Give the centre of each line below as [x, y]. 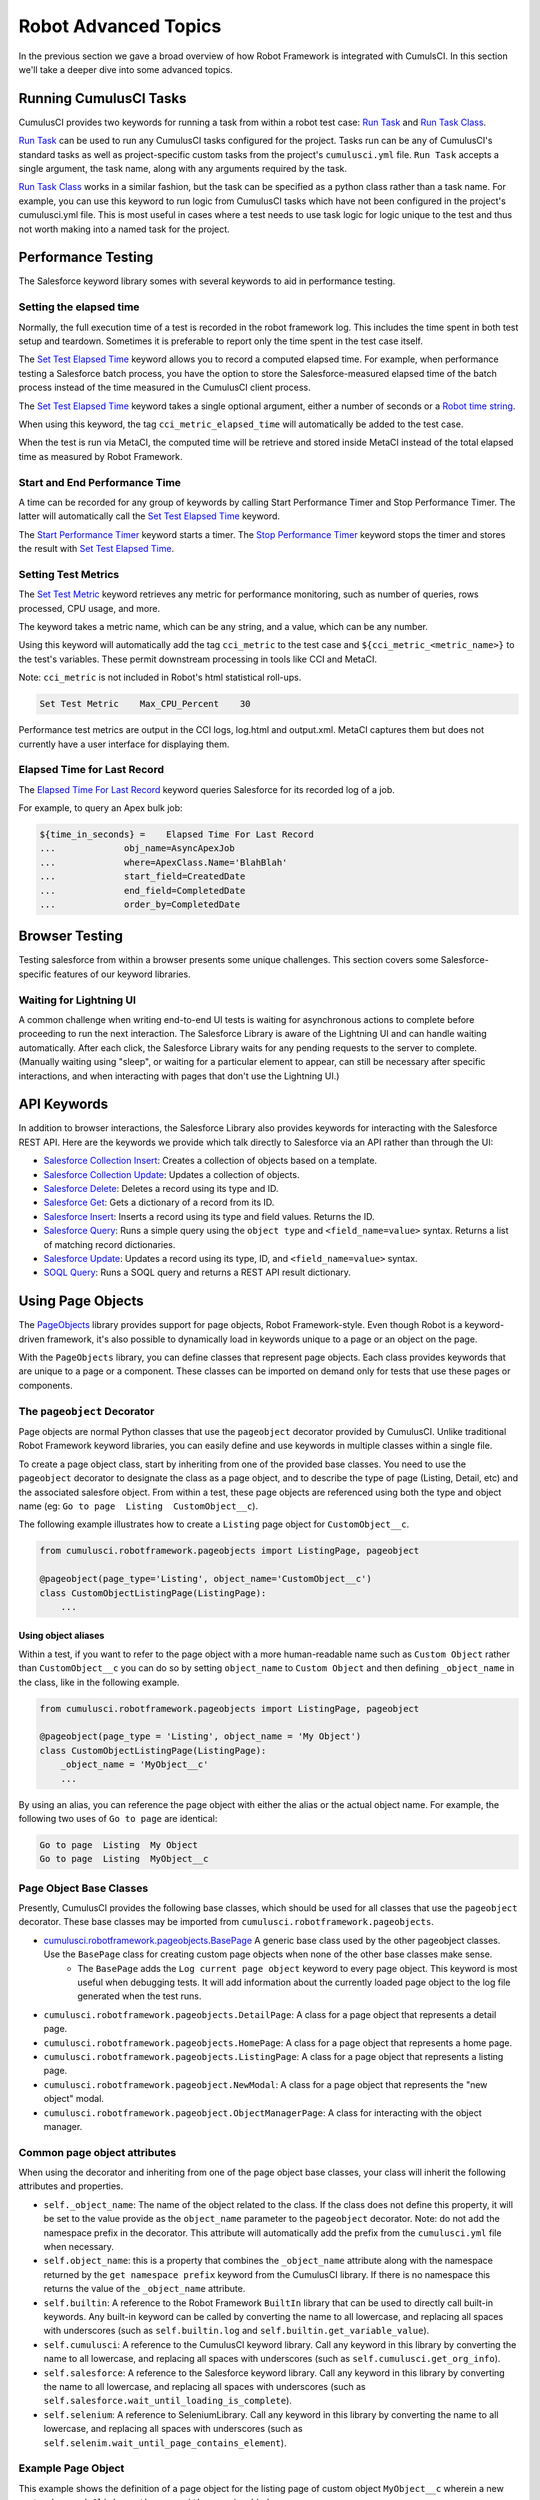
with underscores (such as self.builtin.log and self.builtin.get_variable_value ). [236, 2331]
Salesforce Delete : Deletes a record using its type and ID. [161, 1189]
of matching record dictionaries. [109, 1244]
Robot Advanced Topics [120, 26]
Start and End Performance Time [100, 482]
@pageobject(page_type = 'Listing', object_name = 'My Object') [200, 1736]
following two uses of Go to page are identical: [118, 1818]
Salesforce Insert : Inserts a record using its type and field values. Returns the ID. [209, 1216]
